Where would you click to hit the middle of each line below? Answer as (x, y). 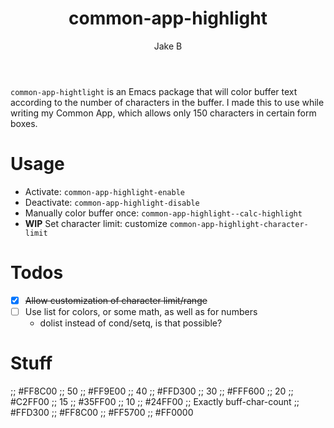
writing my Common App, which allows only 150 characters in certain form (163, 113)
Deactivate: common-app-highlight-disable (112, 202)
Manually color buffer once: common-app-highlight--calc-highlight (163, 213)
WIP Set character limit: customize (96, 223)
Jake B (168, 46)
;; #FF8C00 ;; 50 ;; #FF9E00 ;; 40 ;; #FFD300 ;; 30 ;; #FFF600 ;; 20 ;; (152, 391)
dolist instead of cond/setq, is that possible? (131, 323)
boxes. (24, 123)
